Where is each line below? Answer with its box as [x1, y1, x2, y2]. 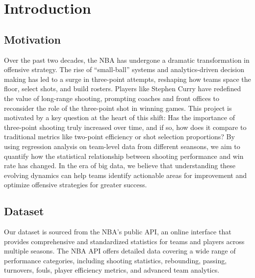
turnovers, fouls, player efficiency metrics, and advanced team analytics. [4, 265, 220, 275]
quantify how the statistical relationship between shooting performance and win [4, 151, 244, 161]
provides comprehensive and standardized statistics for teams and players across [4, 236, 245, 246]
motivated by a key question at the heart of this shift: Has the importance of [4, 112, 235, 123]
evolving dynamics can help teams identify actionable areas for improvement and [4, 170, 247, 180]
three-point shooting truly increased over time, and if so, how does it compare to [4, 122, 247, 132]
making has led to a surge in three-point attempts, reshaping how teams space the [4, 74, 251, 84]
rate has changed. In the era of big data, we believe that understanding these [4, 160, 236, 171]
